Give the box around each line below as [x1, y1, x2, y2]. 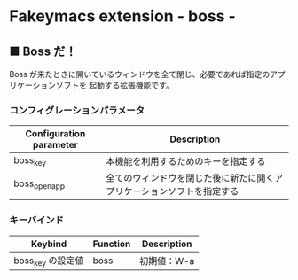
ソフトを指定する [167, 185, 239, 198]
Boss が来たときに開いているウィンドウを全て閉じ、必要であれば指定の [9, 69, 271, 79]
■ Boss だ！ [9, 43, 77, 58]
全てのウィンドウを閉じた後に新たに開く [106, 172, 275, 184]
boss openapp [13, 177, 65, 191]
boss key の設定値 [13, 254, 84, 268]
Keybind [30, 237, 67, 250]
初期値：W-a [138, 254, 195, 267]
